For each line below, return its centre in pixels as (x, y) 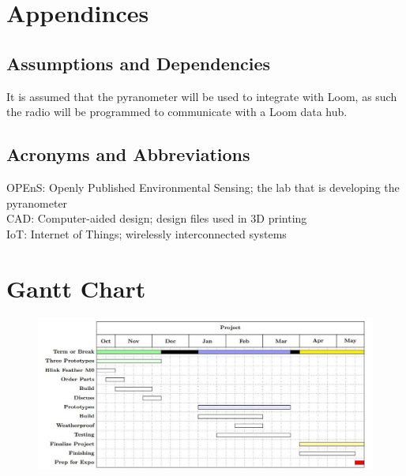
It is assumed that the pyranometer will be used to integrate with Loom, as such (202, 96)
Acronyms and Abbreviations (128, 154)
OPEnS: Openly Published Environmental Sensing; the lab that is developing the (203, 187)
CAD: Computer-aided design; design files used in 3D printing (157, 218)
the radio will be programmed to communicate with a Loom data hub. (177, 112)
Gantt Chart (76, 288)
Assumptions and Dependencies (139, 63)
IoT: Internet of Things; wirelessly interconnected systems (147, 233)
